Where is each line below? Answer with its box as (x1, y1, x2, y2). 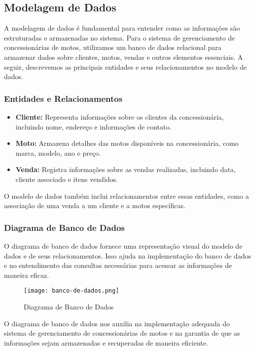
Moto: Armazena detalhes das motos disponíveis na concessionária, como (15, 138, 239, 148)
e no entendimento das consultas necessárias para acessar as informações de (4, 260, 232, 270)
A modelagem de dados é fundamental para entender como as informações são (4, 23, 240, 33)
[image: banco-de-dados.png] (24, 287, 119, 295)
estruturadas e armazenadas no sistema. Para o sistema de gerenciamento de (4, 32, 235, 43)
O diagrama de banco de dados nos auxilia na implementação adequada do (4, 318, 230, 328)
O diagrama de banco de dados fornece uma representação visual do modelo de (4, 240, 243, 251)
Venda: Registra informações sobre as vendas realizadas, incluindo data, (15, 164, 236, 175)
